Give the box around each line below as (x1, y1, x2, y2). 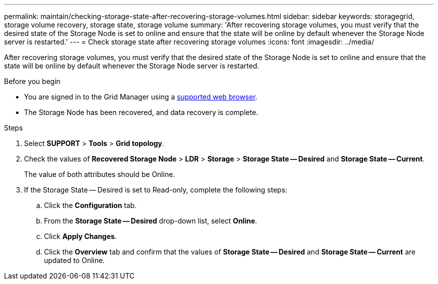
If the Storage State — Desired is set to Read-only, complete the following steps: (24, 185, 287, 194)
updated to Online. (44, 256, 105, 264)
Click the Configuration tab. (44, 201, 137, 209)
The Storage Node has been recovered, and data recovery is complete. (24, 108, 258, 116)
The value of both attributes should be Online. (24, 170, 175, 178)
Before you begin (4, 77, 60, 85)
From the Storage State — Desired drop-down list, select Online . (44, 216, 257, 225)
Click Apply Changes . (44, 232, 117, 240)
